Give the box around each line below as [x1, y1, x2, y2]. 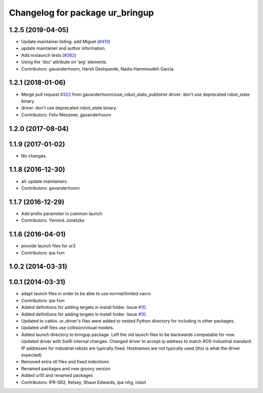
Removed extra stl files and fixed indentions [21, 359, 109, 365]
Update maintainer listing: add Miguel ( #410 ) [21, 39, 111, 45]
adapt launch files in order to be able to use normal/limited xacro [21, 291, 151, 297]
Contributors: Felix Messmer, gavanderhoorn [21, 112, 112, 118]
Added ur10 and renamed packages [21, 373, 93, 378]
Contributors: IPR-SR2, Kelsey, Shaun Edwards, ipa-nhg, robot [21, 379, 146, 385]
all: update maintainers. [21, 178, 68, 184]
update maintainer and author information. [21, 45, 106, 51]
